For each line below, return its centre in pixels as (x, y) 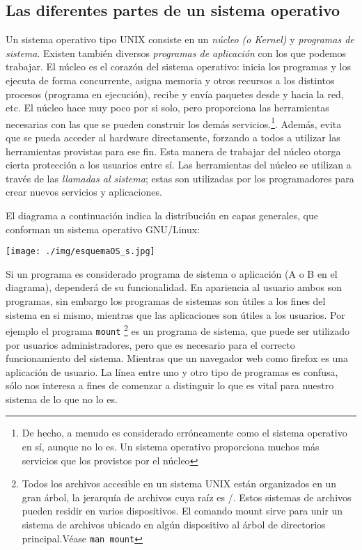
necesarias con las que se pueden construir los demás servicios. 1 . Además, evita (174, 123)
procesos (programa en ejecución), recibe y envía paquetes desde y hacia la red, (175, 94)
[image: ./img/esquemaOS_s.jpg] (80, 252)
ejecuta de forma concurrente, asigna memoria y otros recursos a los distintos (170, 80)
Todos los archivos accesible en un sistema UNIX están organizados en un (179, 484)
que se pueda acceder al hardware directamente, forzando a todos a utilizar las (173, 137)
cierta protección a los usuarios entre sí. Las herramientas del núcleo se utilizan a (179, 165)
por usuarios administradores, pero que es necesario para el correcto (150, 344)
